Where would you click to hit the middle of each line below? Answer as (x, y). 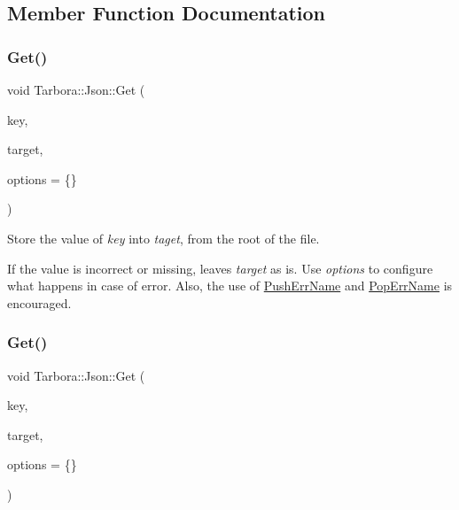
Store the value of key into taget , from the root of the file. (163, 238)
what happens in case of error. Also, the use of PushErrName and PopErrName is (230, 286)
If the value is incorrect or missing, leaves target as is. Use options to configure (220, 268)
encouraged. (39, 302)
